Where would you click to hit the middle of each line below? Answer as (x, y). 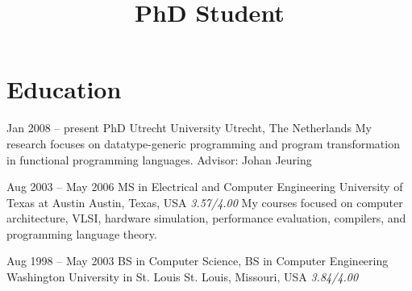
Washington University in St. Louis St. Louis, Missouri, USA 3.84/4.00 (183, 277)
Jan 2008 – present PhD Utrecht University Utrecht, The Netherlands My (189, 128)
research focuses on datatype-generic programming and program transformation (203, 143)
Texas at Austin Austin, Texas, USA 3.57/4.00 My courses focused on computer (205, 202)
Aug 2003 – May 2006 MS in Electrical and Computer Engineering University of (205, 187)
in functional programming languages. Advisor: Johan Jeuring (159, 159)
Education (64, 89)
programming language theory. (82, 233)
